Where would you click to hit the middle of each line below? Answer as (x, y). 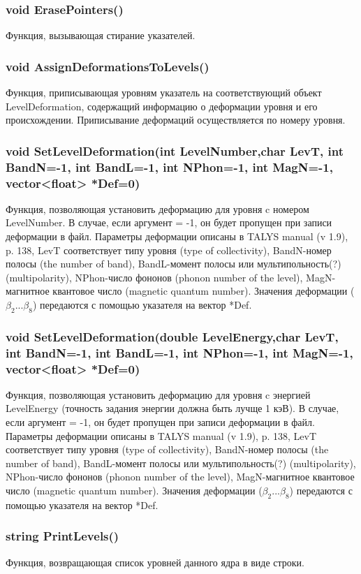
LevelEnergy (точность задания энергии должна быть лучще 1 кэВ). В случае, (172, 408)
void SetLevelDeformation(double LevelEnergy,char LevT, (172, 336)
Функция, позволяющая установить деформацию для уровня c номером (157, 208)
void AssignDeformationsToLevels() (108, 66)
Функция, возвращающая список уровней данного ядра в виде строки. (155, 562)
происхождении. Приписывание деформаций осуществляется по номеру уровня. (176, 120)
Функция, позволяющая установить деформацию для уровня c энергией (158, 394)
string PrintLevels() (62, 536)
